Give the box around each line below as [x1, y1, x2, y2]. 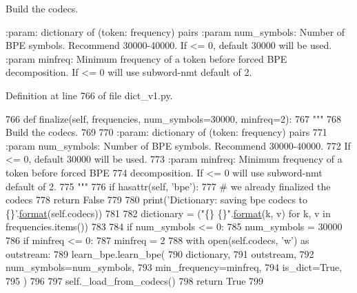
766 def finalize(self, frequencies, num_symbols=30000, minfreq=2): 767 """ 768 [6, 111, 342, 125]
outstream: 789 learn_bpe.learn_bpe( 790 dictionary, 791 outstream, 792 [6, 246, 314, 261]
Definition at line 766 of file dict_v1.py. [6, 88, 173, 102]
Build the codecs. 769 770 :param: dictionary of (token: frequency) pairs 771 [6, 125, 327, 139]
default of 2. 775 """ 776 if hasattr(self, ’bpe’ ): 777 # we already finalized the [6, 179, 331, 193]
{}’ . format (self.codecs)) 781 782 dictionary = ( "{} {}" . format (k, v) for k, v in [6, 205, 331, 220]
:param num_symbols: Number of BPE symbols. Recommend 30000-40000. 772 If [6, 138, 351, 152]
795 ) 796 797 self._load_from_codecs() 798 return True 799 [6, 273, 264, 287]
